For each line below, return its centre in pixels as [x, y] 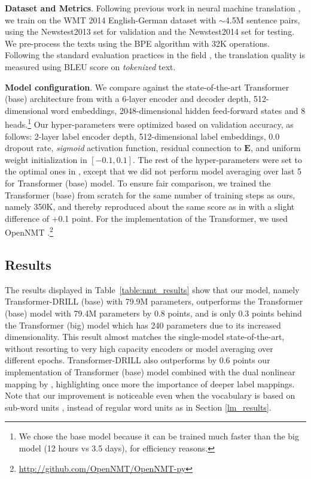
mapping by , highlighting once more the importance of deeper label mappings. [150, 383]
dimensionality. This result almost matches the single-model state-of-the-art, [145, 337]
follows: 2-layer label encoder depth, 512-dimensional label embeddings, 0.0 [142, 136]
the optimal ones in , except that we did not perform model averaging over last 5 [153, 171]
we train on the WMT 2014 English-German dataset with [111, 19]
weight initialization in [46, 159]
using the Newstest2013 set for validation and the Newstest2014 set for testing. [150, 31]
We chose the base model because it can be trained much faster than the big [159, 436]
